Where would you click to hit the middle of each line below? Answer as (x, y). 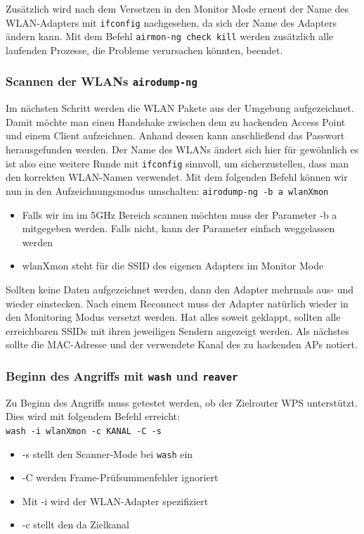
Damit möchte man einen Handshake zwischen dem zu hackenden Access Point (176, 121)
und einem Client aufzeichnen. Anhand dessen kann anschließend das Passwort (175, 135)
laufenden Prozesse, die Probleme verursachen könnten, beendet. (144, 50)
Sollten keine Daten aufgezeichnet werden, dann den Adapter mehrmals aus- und (180, 289)
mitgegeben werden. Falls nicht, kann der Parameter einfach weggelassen (178, 228)
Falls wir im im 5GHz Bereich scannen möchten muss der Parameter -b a (180, 214)
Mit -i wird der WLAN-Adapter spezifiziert (115, 501)
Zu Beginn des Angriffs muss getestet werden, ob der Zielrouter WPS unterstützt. (182, 402)
